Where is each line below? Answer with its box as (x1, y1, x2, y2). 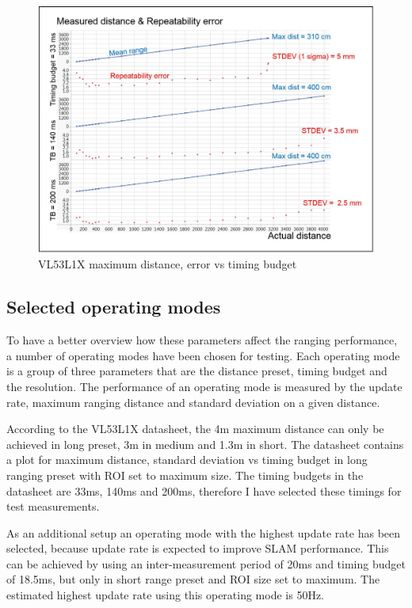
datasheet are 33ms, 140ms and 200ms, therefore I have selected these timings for (6, 482, 402, 499)
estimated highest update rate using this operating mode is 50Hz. (6, 587, 325, 603)
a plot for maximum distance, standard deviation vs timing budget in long (6, 451, 368, 468)
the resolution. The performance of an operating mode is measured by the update (6, 378, 402, 394)
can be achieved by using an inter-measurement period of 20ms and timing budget (6, 555, 406, 572)
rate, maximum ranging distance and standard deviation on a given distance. (6, 393, 380, 410)
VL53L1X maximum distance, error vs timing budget (38, 256, 297, 272)
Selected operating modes (6, 294, 221, 319)
